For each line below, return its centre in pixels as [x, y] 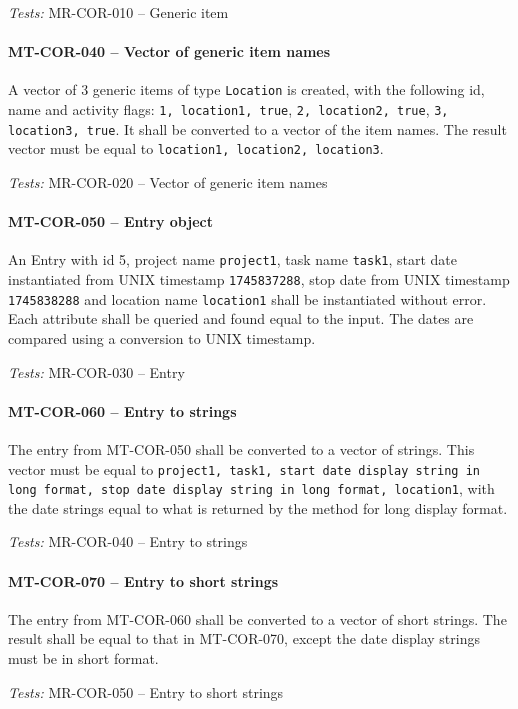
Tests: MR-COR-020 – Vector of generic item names [168, 182]
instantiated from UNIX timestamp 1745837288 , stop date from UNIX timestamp [259, 279]
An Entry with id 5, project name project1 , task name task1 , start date [233, 259]
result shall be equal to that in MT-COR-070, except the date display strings [244, 638]
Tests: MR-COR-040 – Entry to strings [128, 541]
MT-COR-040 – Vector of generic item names [169, 51]
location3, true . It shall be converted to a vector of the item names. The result [257, 128]
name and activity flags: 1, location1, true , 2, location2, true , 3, [228, 109]
